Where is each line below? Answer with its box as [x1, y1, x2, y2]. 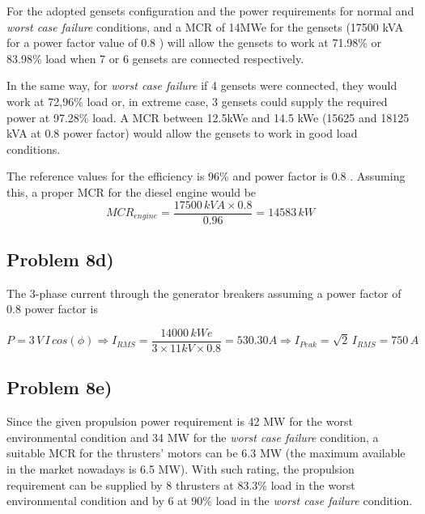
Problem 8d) [6, 246, 114, 271]
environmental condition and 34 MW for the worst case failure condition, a [6, 428, 379, 445]
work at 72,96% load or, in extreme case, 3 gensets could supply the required [6, 92, 388, 109]
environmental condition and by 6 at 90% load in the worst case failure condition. [6, 492, 413, 509]
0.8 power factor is [6, 300, 98, 317]
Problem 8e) [6, 375, 113, 400]
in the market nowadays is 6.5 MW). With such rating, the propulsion [6, 461, 355, 478]
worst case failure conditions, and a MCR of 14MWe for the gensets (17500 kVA [6, 18, 404, 35]
